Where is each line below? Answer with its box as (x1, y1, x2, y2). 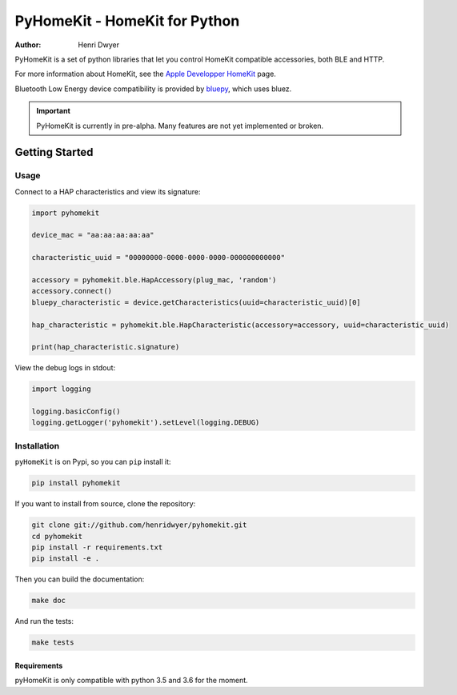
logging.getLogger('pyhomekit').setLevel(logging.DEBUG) (31, 418, 260, 427)
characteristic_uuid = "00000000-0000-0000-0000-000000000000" (31, 253, 286, 262)
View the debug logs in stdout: (14, 363, 116, 373)
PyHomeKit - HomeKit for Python (14, 12, 240, 30)
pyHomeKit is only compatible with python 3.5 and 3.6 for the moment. (14, 676, 248, 685)
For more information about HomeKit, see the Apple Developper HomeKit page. (14, 69, 276, 79)
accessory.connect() (31, 286, 112, 296)
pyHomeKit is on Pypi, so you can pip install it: (14, 457, 171, 467)
